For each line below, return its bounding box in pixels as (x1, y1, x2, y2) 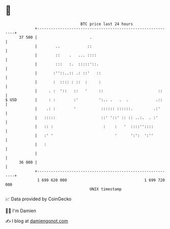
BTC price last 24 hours (80, 21, 133, 27)
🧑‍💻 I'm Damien (5, 208, 37, 214)
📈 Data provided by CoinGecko (5, 196, 72, 202)
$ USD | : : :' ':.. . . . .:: (5, 97, 163, 103)
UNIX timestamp (89, 186, 122, 192)
